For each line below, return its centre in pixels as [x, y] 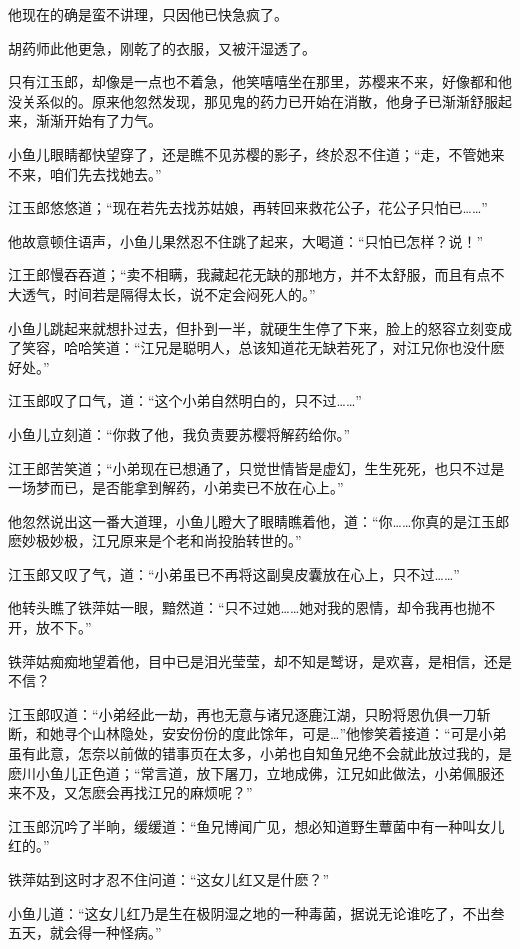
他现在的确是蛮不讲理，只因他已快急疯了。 [148, 14]
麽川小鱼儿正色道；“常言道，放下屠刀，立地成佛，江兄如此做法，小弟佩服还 [256, 772]
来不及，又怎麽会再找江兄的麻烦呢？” [130, 792]
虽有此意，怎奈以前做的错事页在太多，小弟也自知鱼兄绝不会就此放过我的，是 [260, 753]
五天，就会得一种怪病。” [85, 932]
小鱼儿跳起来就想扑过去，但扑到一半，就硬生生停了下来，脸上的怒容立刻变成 [260, 327]
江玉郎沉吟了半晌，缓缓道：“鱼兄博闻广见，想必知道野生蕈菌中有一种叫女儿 [256, 825]
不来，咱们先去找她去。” [85, 173]
